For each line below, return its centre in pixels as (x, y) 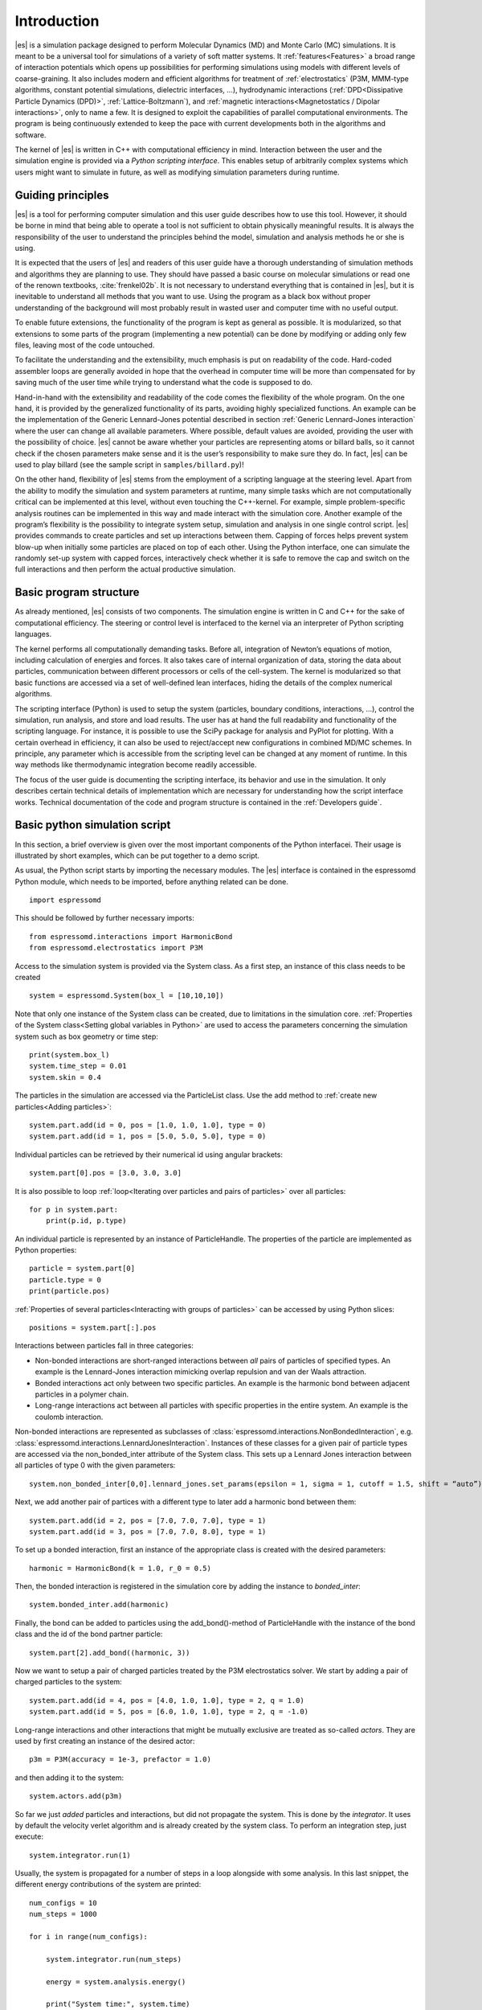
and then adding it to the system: (69, 1778)
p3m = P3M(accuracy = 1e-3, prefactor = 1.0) (120, 1760)
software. (31, 135)
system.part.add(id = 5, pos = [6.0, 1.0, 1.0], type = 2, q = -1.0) (169, 1712)
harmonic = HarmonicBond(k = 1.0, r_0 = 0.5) (120, 1568)
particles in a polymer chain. (82, 1394)
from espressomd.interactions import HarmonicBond (131, 936)
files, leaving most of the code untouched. (85, 345)
